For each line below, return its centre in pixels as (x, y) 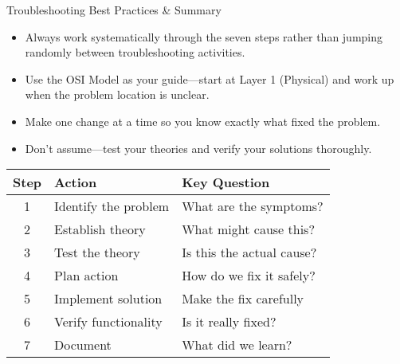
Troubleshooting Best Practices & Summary (114, 10)
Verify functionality (108, 322)
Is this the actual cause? (249, 252)
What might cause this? (248, 229)
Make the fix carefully (243, 299)
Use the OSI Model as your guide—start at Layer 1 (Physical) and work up (210, 78)
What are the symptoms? (253, 206)
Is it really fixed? (229, 322)
